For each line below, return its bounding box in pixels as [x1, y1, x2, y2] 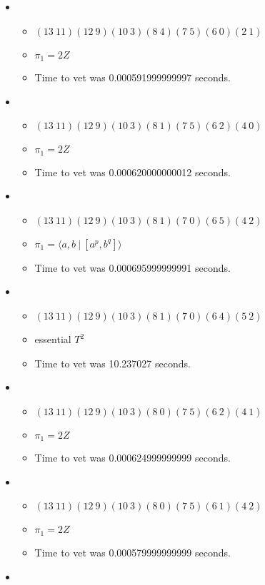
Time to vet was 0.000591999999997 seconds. [34, 70, 231, 85]
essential [34, 332, 71, 347]
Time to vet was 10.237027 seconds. [34, 355, 191, 370]
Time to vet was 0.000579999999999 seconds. [34, 544, 231, 559]
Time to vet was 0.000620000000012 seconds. [34, 164, 231, 179]
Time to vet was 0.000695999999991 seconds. [34, 260, 231, 275]
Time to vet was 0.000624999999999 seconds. [34, 450, 231, 465]
